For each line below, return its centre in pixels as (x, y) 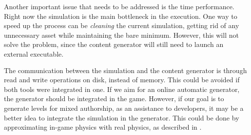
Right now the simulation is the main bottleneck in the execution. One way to (121, 16)
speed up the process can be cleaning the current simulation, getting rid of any (122, 25)
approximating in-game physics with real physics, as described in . (103, 127)
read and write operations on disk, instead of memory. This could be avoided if (122, 80)
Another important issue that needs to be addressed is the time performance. (119, 6)
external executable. (34, 53)
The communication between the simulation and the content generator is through (125, 70)
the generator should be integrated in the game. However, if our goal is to (114, 98)
